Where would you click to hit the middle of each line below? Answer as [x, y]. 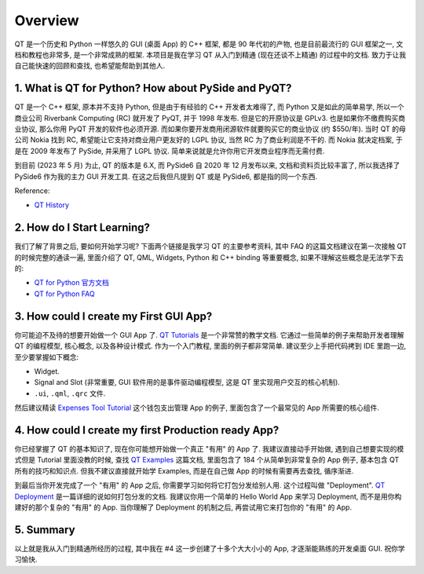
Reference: [32, 190]
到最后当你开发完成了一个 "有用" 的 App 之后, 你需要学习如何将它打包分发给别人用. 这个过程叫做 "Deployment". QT [200, 485]
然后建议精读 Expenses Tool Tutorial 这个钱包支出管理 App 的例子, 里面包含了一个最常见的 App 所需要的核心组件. [197, 408]
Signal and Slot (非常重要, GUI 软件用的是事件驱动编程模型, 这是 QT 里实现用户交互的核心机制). [187, 382]
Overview [47, 20]
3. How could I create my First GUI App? [113, 316]
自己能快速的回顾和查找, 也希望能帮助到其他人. [90, 66]
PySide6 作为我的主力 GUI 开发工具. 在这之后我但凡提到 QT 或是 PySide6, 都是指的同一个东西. [166, 176]
